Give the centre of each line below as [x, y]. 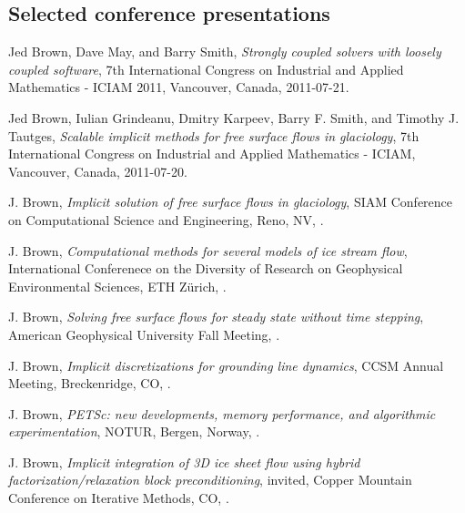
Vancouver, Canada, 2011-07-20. [98, 171]
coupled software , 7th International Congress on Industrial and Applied [206, 69]
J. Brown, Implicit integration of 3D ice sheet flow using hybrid [184, 462]
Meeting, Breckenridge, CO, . [90, 383]
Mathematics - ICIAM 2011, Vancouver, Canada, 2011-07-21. [179, 87]
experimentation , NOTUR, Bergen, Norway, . [134, 431]
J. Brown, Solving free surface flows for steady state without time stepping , [216, 317]
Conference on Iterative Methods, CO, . [119, 498]
